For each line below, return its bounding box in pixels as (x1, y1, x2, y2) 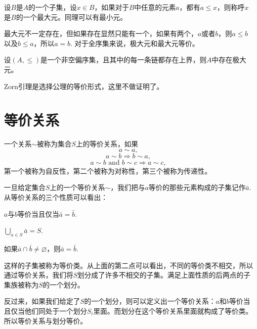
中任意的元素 (134, 2, 176, 12)
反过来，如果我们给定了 (4, 296, 80, 306)
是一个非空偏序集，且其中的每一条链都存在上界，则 (40, 54, 207, 65)
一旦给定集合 (4, 182, 45, 192)
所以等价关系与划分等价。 (4, 315, 87, 326)
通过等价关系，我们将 (4, 270, 73, 280)
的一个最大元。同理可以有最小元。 (16, 11, 127, 22)
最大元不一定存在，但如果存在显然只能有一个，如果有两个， (4, 28, 198, 39)
